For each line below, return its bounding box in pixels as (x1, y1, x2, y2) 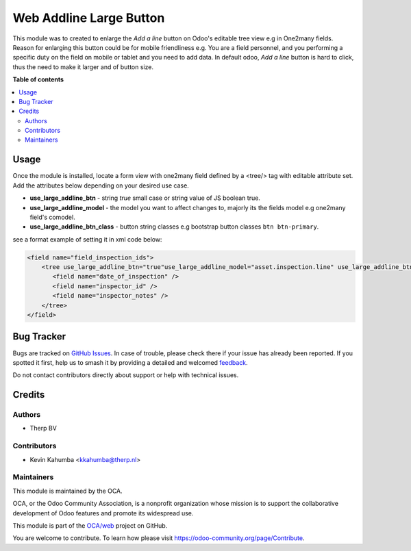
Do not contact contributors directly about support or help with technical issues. (12, 371, 239, 379)
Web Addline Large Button (12, 10, 165, 25)
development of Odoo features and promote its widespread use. (12, 509, 194, 517)
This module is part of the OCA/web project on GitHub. (12, 521, 168, 530)
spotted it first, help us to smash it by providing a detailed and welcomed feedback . (12, 358, 248, 366)
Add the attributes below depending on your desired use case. (12, 181, 190, 190)
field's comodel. (29, 213, 75, 221)
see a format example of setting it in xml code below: (12, 235, 162, 243)
